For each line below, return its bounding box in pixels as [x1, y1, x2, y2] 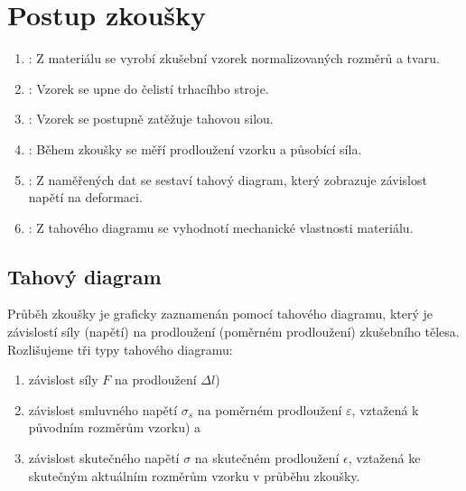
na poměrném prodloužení [197, 400, 342, 419]
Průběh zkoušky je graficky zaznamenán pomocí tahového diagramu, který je [7, 304, 433, 323]
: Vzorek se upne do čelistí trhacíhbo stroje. [28, 79, 269, 97]
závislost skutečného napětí [28, 449, 180, 468]
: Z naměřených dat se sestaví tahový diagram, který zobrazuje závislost [28, 170, 427, 189]
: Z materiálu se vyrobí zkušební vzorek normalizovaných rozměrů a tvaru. [28, 49, 440, 68]
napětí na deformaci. [28, 188, 143, 207]
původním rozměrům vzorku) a [28, 418, 201, 437]
